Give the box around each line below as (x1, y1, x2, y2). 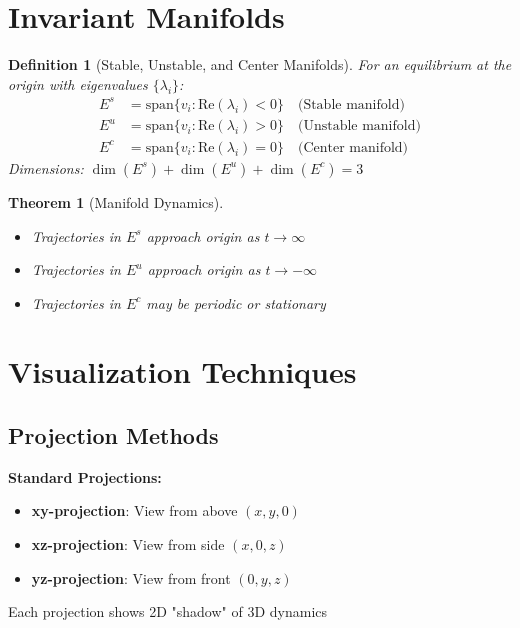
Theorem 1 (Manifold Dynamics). (8, 191, 224, 212)
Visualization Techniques (8, 351, 357, 392)
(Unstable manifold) (297, 119, 421, 134)
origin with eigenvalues (8, 73, 148, 94)
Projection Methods (8, 420, 219, 451)
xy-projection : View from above (31, 500, 238, 521)
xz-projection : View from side (31, 534, 225, 555)
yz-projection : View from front (31, 567, 231, 588)
